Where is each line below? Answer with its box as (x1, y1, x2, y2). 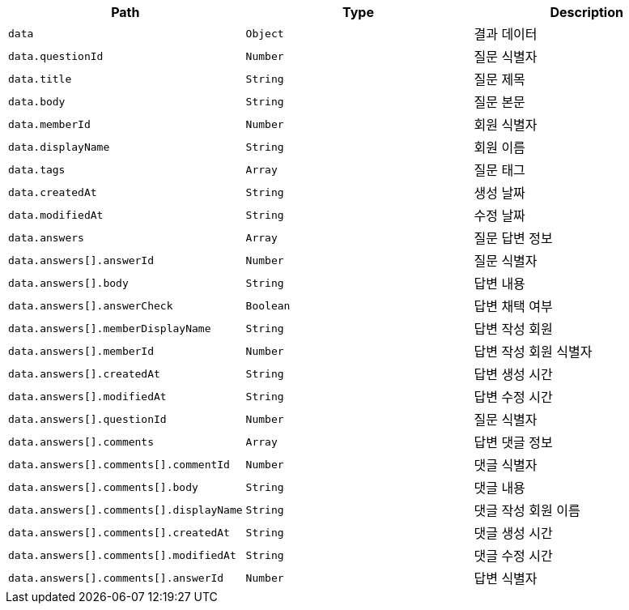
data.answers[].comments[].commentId (8, 458, 230, 471)
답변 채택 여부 (474, 298, 553, 314)
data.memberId (8, 117, 91, 130)
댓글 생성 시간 (474, 525, 553, 541)
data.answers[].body (8, 276, 129, 289)
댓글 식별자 (474, 457, 538, 473)
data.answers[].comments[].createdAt (8, 526, 230, 539)
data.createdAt (8, 186, 97, 198)
